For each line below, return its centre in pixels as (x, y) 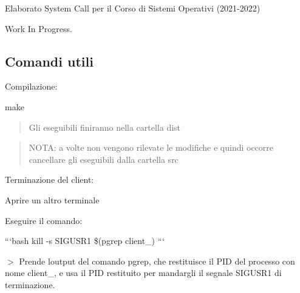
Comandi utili (49, 61)
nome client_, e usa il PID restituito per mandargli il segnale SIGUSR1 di (143, 273)
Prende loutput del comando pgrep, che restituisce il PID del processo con (157, 261)
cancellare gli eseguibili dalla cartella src (104, 159)
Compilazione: (31, 86)
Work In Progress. (39, 28)
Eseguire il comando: (44, 220)
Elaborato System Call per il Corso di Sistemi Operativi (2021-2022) (133, 8)
